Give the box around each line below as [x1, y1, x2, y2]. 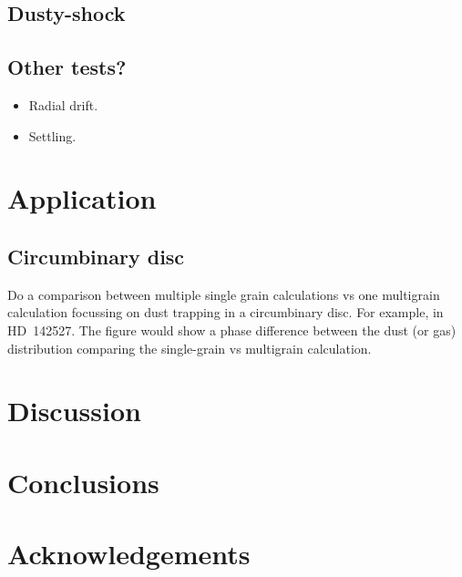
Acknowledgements [7, 535, 251, 572]
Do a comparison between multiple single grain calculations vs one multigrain [7, 284, 440, 304]
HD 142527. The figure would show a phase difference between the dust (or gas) [7, 320, 457, 339]
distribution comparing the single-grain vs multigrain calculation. [7, 338, 372, 357]
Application [7, 180, 157, 217]
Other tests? [7, 53, 127, 81]
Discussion [7, 392, 141, 429]
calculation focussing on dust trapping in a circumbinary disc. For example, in [7, 303, 444, 322]
